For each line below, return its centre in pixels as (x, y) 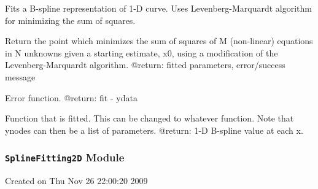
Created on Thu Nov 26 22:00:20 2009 (76, 181)
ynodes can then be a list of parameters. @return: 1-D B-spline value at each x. (154, 130)
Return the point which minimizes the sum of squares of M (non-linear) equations (159, 41)
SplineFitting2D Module (65, 157)
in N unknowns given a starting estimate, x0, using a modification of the (142, 52)
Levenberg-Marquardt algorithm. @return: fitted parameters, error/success (145, 65)
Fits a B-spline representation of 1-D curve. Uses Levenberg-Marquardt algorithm (158, 8)
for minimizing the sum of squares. (70, 20)
